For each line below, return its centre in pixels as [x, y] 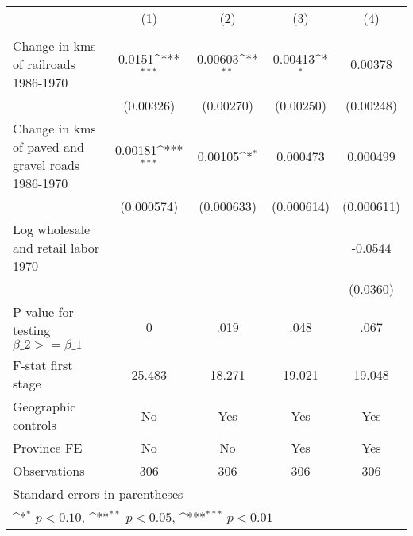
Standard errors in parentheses [98, 494]
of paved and [48, 147]
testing [32, 330]
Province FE [48, 447]
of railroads [44, 64]
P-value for [43, 312]
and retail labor [56, 247]
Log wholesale [52, 229]
